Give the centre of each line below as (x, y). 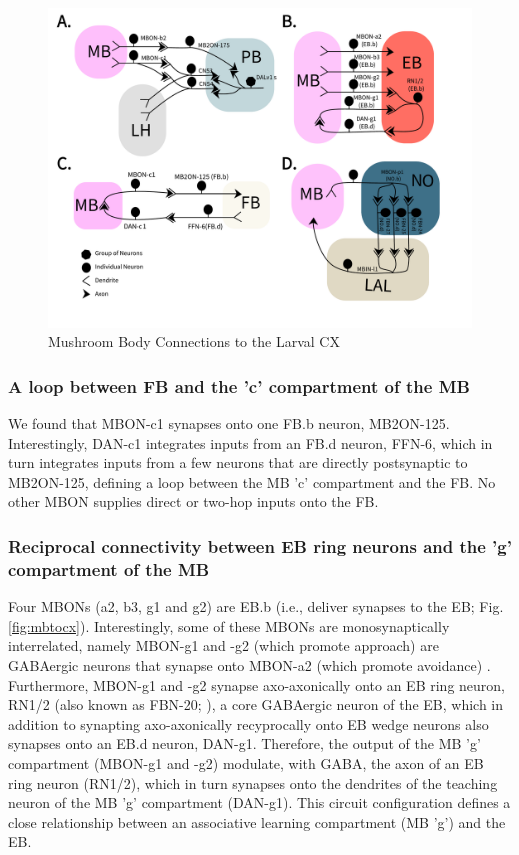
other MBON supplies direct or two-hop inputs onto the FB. (193, 501)
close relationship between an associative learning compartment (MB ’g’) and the (257, 821)
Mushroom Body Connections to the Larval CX (194, 341)
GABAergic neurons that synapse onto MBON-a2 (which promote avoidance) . (249, 664)
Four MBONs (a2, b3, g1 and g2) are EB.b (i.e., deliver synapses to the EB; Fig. (256, 606)
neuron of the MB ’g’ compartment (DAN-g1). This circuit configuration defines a (259, 802)
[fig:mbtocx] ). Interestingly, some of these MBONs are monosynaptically (229, 625)
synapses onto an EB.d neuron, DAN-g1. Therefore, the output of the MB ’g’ (244, 743)
